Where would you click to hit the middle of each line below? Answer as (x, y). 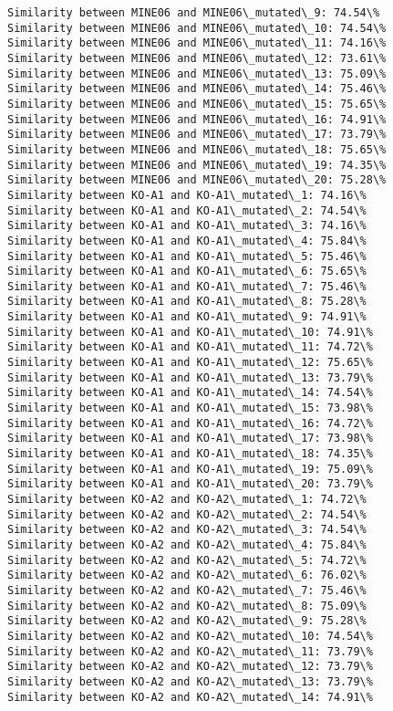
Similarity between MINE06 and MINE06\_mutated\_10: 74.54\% (197, 28)
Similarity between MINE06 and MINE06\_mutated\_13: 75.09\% (197, 73)
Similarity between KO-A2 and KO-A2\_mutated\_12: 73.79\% (190, 667)
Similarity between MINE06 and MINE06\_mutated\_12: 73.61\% (197, 58)
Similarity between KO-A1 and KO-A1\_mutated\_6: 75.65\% (187, 272)
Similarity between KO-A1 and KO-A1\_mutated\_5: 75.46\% (187, 256)
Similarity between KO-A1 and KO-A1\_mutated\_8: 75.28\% (187, 302)
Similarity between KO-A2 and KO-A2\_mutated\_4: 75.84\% (187, 544)
